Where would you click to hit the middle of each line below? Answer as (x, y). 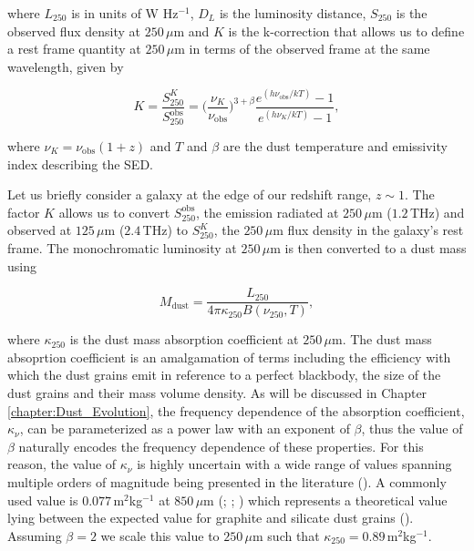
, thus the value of (412, 429)
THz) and (437, 212)
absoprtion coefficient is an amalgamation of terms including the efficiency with (229, 357)
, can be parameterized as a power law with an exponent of (185, 429)
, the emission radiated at (267, 212)
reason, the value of (62, 464)
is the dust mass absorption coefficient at (184, 339)
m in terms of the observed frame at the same (302, 49)
